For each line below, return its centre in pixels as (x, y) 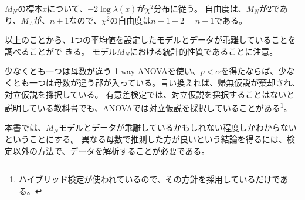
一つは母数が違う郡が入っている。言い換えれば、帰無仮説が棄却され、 (165, 82)
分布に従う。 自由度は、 (200, 8)
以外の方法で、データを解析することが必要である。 (111, 150)
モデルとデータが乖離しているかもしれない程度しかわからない (178, 127)
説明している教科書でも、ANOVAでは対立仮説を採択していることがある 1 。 (148, 107)
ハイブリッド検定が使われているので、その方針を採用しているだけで (149, 179)
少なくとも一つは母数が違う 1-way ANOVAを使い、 (103, 71)
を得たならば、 (250, 71)
